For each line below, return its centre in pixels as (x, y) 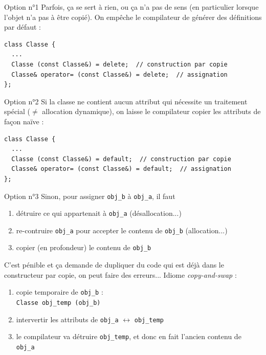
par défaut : (23, 27)
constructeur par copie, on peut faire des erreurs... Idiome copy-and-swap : (120, 274)
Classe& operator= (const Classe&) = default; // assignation (121, 169)
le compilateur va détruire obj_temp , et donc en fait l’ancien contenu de (129, 336)
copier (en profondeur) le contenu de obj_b (84, 247)
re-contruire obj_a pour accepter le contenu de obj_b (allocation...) (122, 230)
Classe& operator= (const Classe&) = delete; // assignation (119, 74)
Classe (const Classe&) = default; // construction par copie (121, 159)
